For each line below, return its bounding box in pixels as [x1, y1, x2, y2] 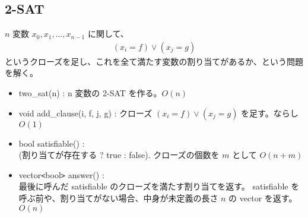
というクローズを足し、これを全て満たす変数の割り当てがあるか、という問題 [5, 55, 304, 67]
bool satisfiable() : [18, 137, 85, 149]
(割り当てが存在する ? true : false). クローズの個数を [18, 149, 220, 161]
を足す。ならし [241, 106, 299, 119]
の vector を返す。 [228, 192, 297, 204]
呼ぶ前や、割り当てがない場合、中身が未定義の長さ [18, 192, 218, 204]
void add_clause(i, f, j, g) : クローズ [18, 106, 153, 119]
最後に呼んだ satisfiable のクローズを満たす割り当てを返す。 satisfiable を [18, 180, 300, 192]
